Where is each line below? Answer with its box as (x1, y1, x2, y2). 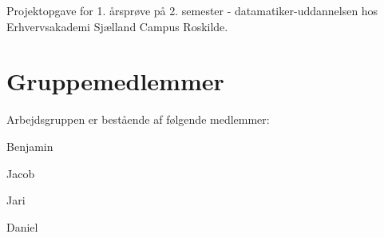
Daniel (6, 218, 38, 235)
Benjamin (6, 137, 53, 154)
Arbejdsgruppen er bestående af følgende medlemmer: (6, 111, 270, 128)
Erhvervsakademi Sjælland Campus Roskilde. (6, 18, 228, 34)
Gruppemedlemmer (6, 65, 224, 97)
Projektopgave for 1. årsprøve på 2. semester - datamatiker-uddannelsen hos (6, 2, 378, 18)
